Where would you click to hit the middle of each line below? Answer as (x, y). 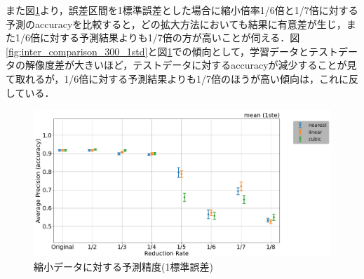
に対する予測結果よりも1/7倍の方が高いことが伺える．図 (170, 38)
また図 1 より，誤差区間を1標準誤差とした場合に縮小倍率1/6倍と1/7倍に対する (182, 10)
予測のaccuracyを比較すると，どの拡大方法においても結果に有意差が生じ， (176, 23)
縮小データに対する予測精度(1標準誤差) (123, 266)
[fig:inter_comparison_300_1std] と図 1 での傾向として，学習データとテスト (172, 51)
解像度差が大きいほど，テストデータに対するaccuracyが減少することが (186, 65)
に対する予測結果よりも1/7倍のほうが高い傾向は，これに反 (223, 78)
